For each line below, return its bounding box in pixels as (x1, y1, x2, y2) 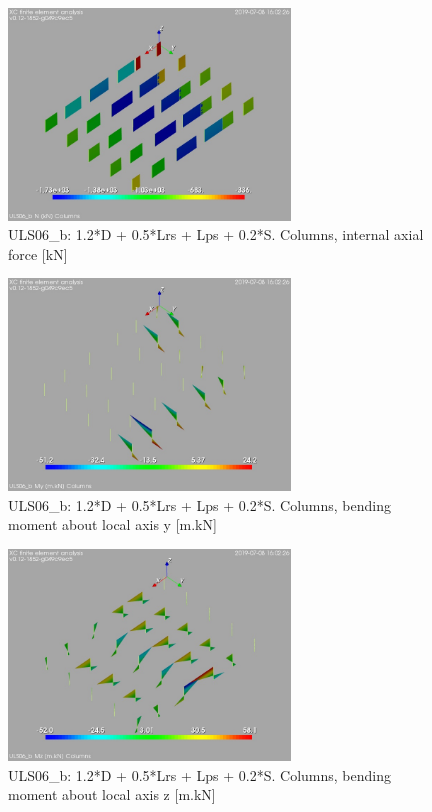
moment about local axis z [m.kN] (8, 784, 216, 805)
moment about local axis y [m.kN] (8, 514, 217, 535)
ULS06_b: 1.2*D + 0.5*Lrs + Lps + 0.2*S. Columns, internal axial (8, 224, 424, 245)
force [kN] (8, 243, 68, 264)
